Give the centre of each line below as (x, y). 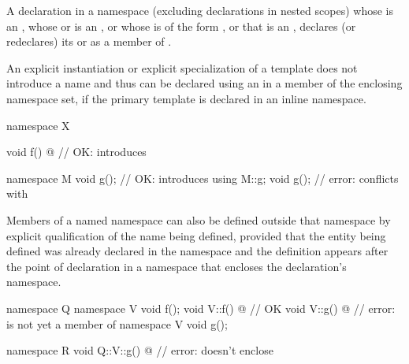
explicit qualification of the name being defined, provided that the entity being (196, 235)
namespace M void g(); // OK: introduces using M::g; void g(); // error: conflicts (203, 178)
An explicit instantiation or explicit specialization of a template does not (182, 67)
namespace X (38, 125)
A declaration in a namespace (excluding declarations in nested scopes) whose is (200, 10)
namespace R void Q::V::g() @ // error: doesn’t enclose (140, 350)
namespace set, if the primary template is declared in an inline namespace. (186, 98)
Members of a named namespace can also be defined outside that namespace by (199, 219)
